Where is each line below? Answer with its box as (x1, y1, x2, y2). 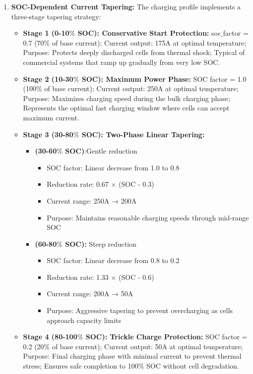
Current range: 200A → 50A (47, 288, 133, 299)
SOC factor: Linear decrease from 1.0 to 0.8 (47, 162, 180, 172)
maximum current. (23, 112, 79, 122)
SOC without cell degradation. (146, 361, 239, 371)
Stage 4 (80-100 (23, 331, 77, 342)
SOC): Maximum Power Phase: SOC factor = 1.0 (81, 73, 247, 84)
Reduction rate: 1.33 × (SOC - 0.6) (47, 271, 154, 282)
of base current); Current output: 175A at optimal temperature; (52, 37, 247, 48)
